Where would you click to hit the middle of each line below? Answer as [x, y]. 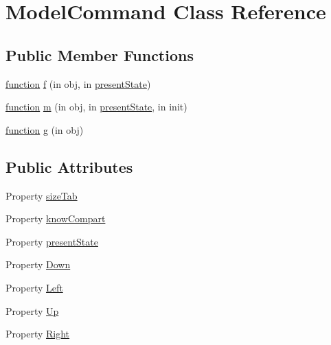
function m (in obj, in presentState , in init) [96, 107]
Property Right [38, 334]
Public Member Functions [100, 55]
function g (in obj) [45, 129]
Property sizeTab [42, 195]
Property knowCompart [56, 218]
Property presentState [52, 241]
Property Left [34, 287]
